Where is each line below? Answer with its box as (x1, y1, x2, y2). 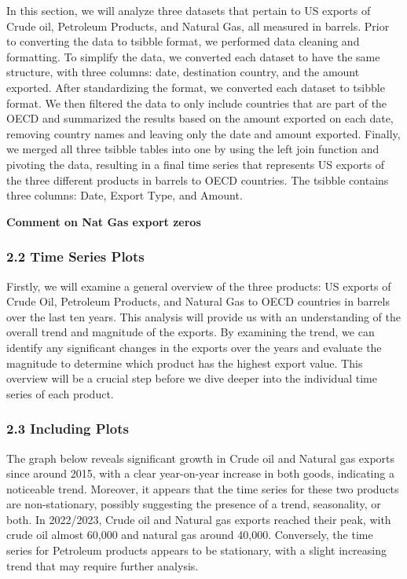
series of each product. (6, 385, 114, 401)
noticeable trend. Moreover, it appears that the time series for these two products (6, 480, 399, 497)
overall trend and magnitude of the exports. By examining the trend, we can (6, 324, 375, 340)
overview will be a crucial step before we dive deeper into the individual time (6, 370, 377, 387)
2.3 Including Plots (6, 419, 129, 438)
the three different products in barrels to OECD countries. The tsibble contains (6, 171, 389, 188)
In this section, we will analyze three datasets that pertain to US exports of (6, 2, 371, 18)
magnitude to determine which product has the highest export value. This (6, 354, 363, 371)
